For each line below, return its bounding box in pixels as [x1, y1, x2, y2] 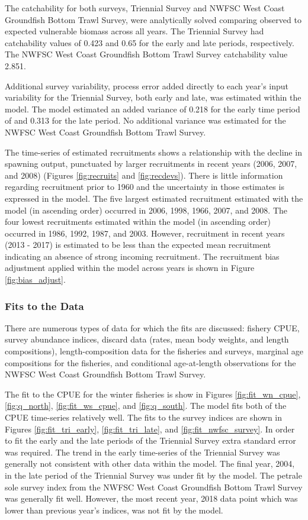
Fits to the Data [5, 298, 84, 313]
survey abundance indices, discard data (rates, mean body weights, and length [5, 333, 289, 345]
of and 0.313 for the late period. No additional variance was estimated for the [5, 114, 286, 127]
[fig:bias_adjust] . [5, 273, 66, 286]
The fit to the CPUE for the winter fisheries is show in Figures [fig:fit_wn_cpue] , [5, 387, 301, 400]
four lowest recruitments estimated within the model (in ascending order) [5, 215, 271, 228]
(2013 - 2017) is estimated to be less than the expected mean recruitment [5, 238, 271, 251]
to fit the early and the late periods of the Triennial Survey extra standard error [5, 434, 296, 447]
